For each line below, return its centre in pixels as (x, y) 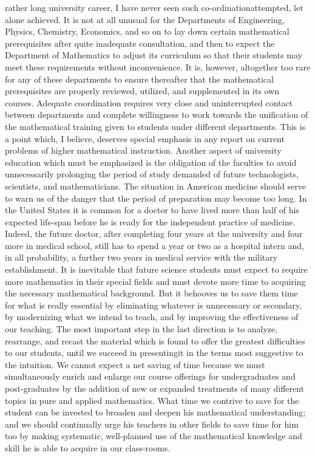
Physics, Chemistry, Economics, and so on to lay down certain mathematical (147, 31)
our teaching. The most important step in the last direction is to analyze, (141, 329)
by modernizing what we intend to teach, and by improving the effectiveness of (152, 317)
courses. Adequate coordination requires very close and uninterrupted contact (149, 102)
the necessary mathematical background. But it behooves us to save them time (151, 293)
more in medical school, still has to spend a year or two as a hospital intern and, (154, 245)
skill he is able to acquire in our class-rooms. (88, 447)
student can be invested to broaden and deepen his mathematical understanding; (155, 412)
